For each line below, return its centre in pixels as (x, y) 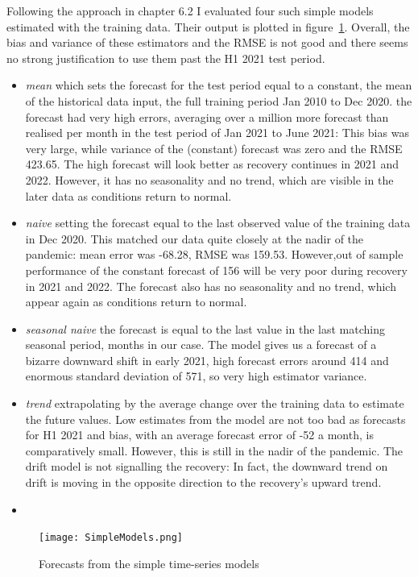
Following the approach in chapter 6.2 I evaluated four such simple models (190, 10)
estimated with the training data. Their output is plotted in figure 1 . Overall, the (208, 26)
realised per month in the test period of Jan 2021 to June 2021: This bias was (217, 133)
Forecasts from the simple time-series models (149, 563)
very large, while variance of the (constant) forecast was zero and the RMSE (214, 148)
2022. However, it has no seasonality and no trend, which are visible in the (209, 179)
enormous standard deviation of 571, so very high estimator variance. (196, 376)
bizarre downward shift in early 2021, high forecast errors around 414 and (207, 360)
